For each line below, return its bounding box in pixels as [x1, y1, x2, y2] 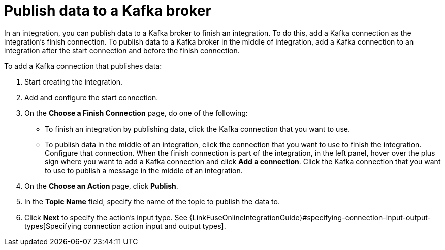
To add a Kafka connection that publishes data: [4, 61, 162, 70]
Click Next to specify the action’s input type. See [24, 213, 187, 222]
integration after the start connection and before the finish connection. [4, 46, 240, 55]
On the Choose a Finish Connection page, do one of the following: [24, 108, 248, 117]
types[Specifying [24, 221, 82, 230]
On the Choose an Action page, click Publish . [24, 181, 178, 190]
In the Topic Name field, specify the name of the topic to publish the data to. [24, 197, 280, 206]
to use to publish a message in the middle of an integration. [45, 165, 243, 175]
